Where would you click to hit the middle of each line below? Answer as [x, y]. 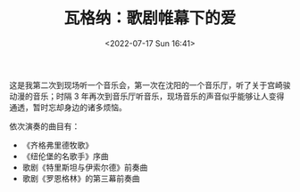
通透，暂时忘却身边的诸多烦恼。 [68, 107]
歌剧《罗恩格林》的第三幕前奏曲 [81, 178]
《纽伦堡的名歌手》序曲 [65, 156]
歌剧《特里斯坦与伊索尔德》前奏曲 [85, 167]
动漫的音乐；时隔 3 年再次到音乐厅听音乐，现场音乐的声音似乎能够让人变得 [147, 96]
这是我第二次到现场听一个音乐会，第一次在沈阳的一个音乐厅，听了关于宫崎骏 [150, 84]
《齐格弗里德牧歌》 [58, 145]
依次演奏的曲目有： [45, 126]
